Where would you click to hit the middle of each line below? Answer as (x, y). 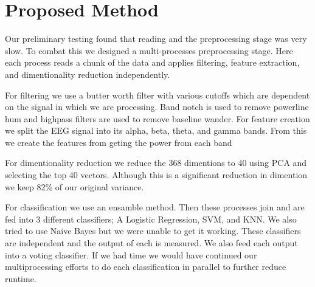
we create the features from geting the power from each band (119, 142)
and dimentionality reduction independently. (88, 74)
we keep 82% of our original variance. (74, 186)
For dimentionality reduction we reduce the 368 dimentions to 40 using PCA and (156, 163)
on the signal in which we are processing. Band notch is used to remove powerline (157, 107)
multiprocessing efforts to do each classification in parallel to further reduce (146, 267)
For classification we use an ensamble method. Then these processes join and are (155, 207)
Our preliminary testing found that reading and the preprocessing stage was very (156, 39)
